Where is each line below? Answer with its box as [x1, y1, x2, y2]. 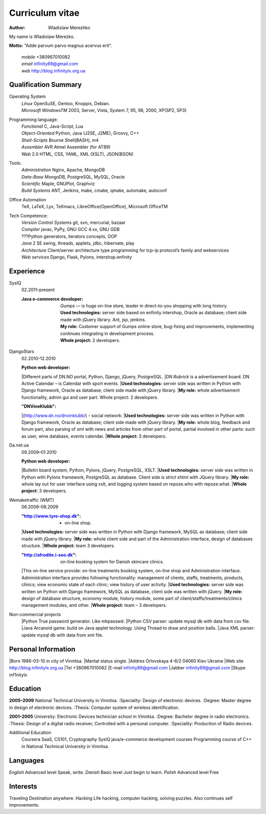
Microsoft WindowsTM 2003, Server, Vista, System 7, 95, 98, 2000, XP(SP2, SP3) [21, 108, 187, 113]
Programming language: [9, 116, 58, 122]
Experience [9, 267, 45, 275]
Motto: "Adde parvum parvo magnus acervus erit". [9, 42, 113, 49]
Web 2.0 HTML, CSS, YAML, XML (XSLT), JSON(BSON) [21, 151, 134, 157]
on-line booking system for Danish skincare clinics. [60, 558, 165, 564]
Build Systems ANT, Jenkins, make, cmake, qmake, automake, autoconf [21, 187, 167, 193]
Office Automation [9, 196, 46, 202]
